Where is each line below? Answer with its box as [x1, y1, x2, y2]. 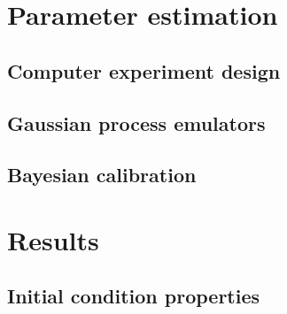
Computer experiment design [7, 57, 281, 84]
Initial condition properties [7, 282, 260, 310]
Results [7, 221, 99, 257]
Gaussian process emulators [7, 109, 266, 136]
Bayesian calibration [7, 161, 197, 188]
